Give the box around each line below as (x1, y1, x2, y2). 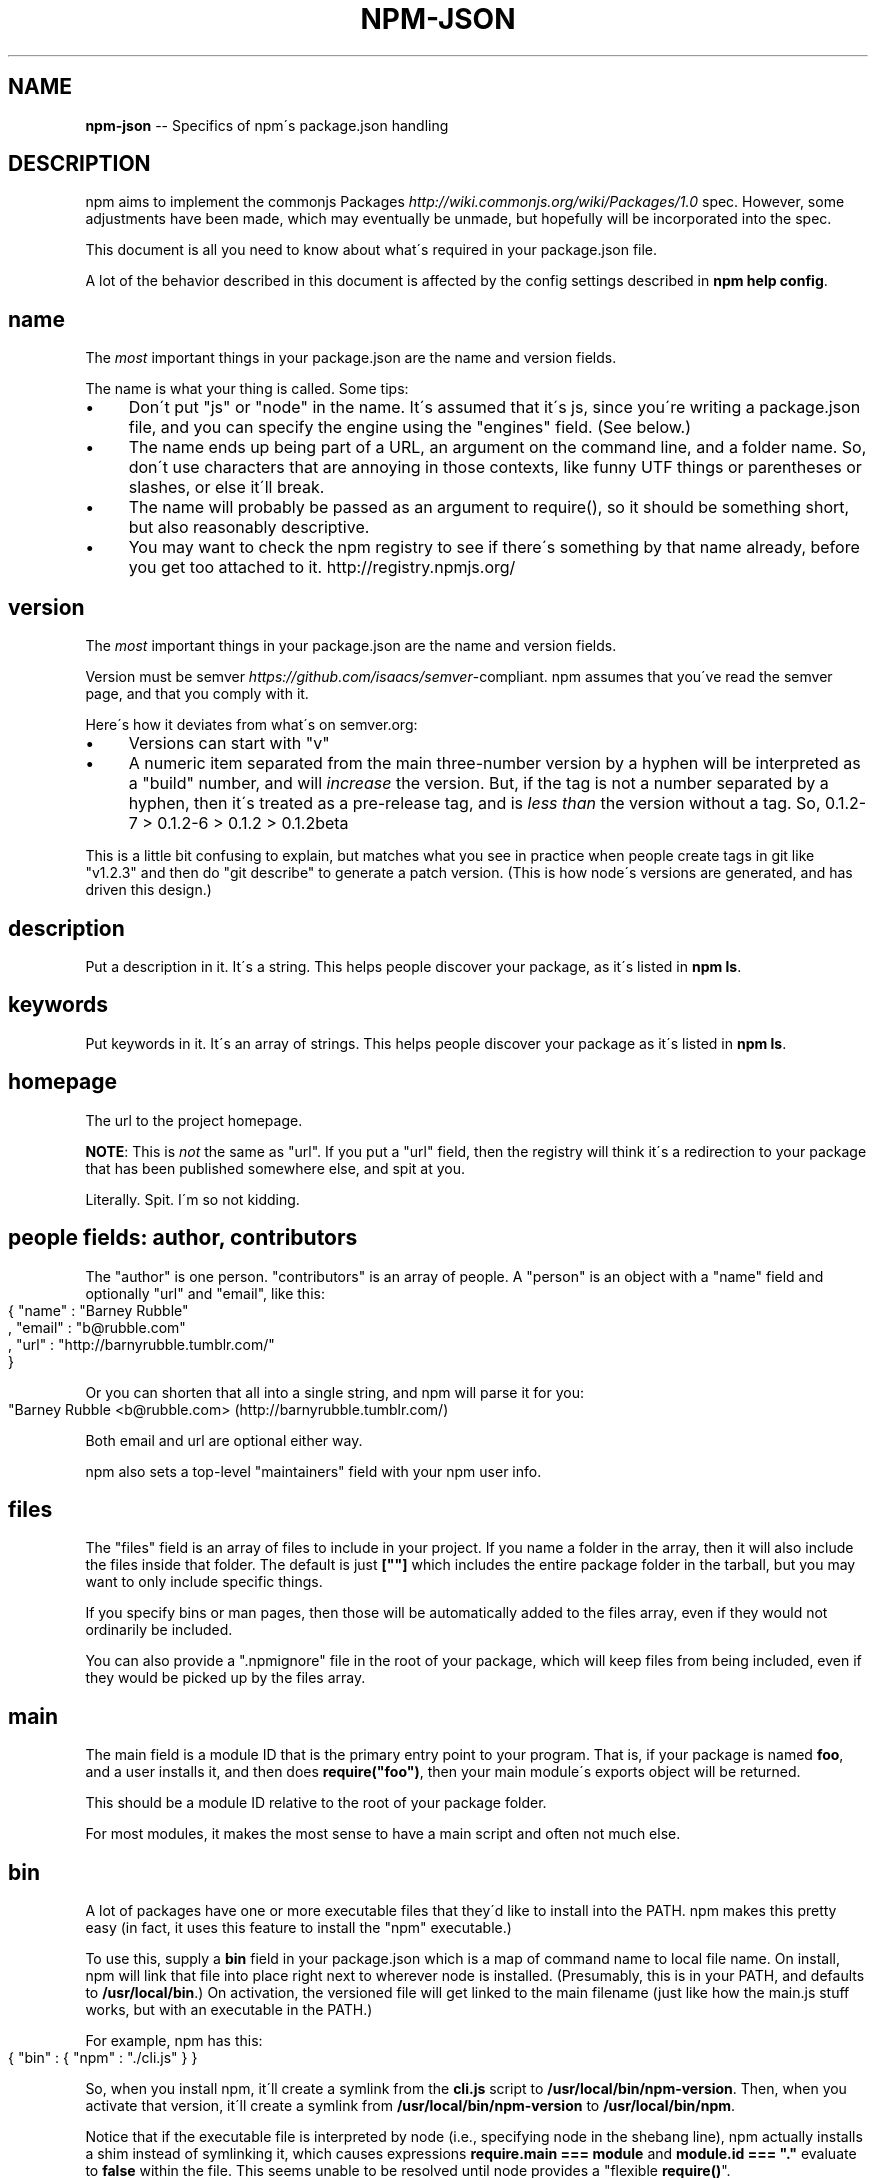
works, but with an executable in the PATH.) (85, 2001, 373, 2019)
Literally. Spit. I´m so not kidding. (85, 1190, 300, 1208)
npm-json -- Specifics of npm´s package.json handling (85, 116, 449, 134)
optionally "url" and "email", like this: (85, 1284, 325, 1302)
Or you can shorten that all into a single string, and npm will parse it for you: (85, 1383, 585, 1401)
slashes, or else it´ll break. (128, 477, 325, 498)
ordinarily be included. (85, 1621, 233, 1639)
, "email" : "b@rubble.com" (8, 1318, 186, 1336)
